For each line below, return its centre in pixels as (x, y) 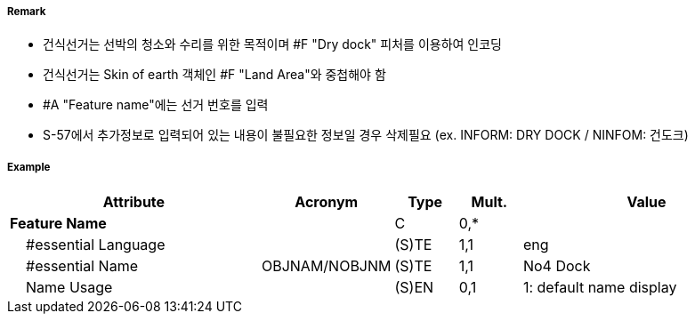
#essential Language (96, 245)
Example (29, 167)
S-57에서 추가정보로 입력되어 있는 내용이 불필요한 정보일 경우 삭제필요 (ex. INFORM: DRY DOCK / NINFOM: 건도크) (366, 135)
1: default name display (600, 288)
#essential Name (82, 266)
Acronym (327, 202)
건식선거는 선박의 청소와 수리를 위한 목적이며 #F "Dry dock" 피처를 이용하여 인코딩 (272, 44)
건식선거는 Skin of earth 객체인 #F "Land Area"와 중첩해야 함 (214, 75)
